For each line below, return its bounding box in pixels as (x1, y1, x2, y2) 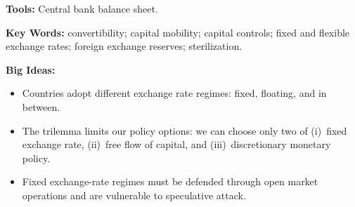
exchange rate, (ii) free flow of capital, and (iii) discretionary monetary (22, 137, 331, 152)
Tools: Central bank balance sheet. (6, 1, 158, 15)
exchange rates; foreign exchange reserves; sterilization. (6, 39, 243, 53)
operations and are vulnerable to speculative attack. (22, 187, 246, 202)
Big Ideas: (6, 62, 56, 76)
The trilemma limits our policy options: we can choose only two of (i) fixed (22, 123, 347, 138)
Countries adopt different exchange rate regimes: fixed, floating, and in (22, 86, 327, 100)
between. (22, 99, 60, 114)
